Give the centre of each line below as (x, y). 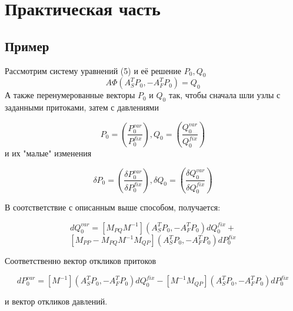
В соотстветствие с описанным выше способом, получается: (113, 207)
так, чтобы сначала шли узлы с (224, 95)
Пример (27, 46)
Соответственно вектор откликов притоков (81, 261)
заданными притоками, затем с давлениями (82, 107)
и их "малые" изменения (48, 153)
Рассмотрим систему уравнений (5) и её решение (93, 70)
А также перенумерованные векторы (70, 95)
